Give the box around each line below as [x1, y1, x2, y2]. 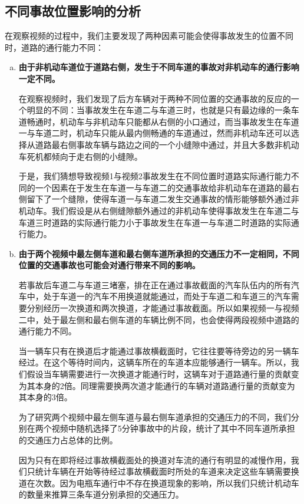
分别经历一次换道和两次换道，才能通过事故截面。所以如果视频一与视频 [27, 302, 299, 314]
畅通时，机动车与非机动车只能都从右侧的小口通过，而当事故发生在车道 [27, 115, 299, 127]
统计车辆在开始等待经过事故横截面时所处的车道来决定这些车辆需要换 [35, 465, 299, 477]
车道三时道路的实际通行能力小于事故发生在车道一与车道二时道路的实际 [18, 216, 291, 228]
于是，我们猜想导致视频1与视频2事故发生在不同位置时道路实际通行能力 [18, 170, 291, 182]
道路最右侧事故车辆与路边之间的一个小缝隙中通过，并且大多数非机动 [35, 138, 299, 150]
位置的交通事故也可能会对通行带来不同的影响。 [18, 259, 200, 271]
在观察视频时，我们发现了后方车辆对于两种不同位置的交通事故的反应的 [18, 92, 291, 104]
